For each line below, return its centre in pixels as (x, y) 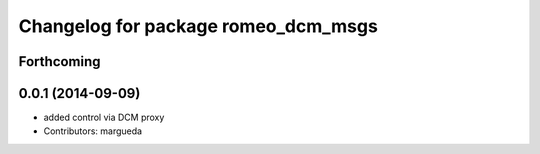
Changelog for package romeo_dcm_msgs (198, 26)
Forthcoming (59, 61)
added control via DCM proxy (104, 117)
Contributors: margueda (93, 131)
